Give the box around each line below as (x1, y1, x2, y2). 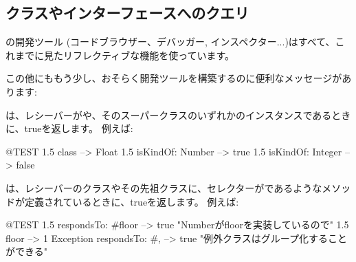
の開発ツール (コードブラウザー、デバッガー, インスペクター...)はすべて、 (5, 34, 335, 49)
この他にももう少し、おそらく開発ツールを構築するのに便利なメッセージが (5, 71, 342, 85)
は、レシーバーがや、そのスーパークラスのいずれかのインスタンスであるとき (5, 107, 351, 122)
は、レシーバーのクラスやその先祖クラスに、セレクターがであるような (5, 180, 322, 195)
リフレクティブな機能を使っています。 (63, 47, 235, 62)
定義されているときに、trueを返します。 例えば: (24, 194, 239, 208)
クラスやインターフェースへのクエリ (5, 2, 249, 23)
